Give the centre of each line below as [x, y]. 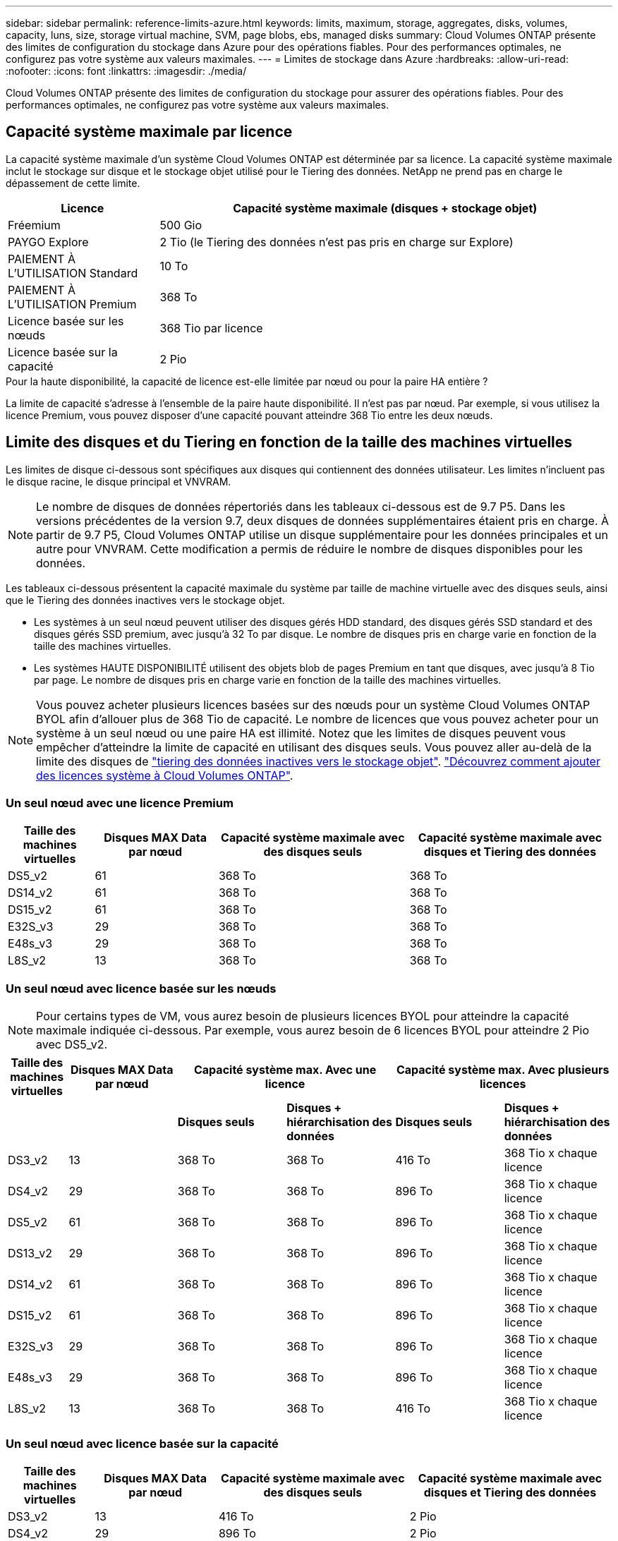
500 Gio [181, 225]
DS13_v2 [30, 1253]
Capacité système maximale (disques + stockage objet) [385, 208]
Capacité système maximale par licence [149, 132]
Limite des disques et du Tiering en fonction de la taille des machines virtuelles [289, 442]
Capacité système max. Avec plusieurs [503, 1070]
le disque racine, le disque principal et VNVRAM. [119, 481]
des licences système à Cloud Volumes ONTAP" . [165, 775]
